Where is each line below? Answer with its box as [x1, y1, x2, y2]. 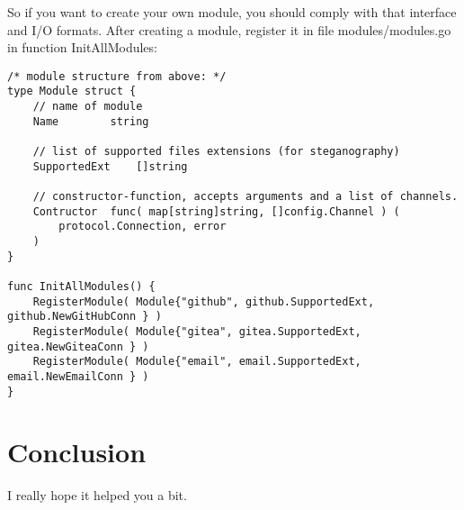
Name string [32, 114, 149, 128]
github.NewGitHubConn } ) [7, 310, 162, 323]
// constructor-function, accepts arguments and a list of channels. [32, 190, 459, 204]
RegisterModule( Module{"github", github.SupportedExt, [32, 295, 375, 308]
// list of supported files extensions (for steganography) [32, 145, 400, 159]
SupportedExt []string [32, 159, 188, 173]
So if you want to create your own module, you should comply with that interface [7, 3, 457, 21]
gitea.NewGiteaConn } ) [7, 340, 149, 353]
